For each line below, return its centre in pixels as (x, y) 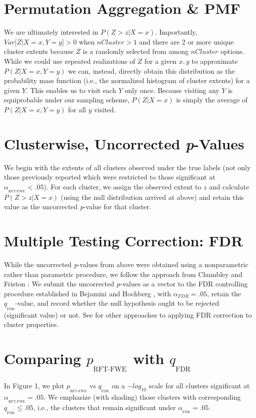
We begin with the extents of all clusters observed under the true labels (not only (128, 167)
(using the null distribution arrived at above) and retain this (152, 197)
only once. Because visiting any (172, 90)
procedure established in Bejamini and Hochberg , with (88, 293)
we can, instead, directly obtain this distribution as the (151, 70)
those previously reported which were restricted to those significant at (110, 177)
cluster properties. (31, 324)
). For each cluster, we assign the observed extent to (123, 186)
